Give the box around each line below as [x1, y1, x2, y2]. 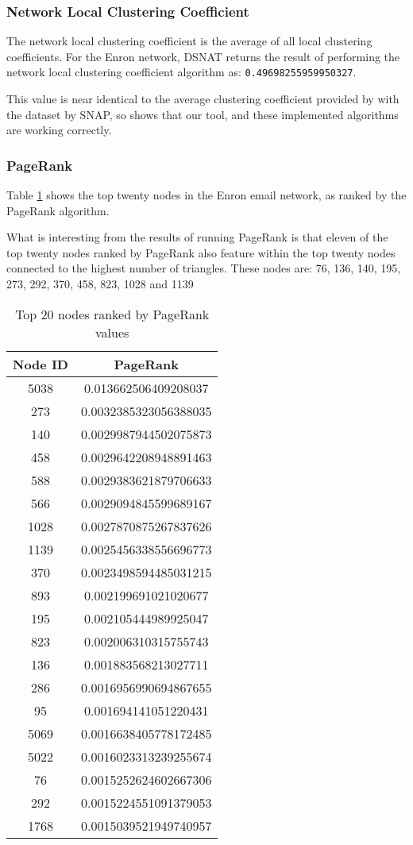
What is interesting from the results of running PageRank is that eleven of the [6, 229, 388, 245]
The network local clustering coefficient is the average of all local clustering [6, 33, 372, 49]
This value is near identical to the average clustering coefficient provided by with [6, 91, 399, 107]
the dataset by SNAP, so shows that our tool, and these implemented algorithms [6, 106, 399, 122]
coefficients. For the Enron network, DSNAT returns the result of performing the [6, 48, 400, 64]
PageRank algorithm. [6, 202, 110, 218]
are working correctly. [6, 122, 112, 138]
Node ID [13, 354, 68, 373]
